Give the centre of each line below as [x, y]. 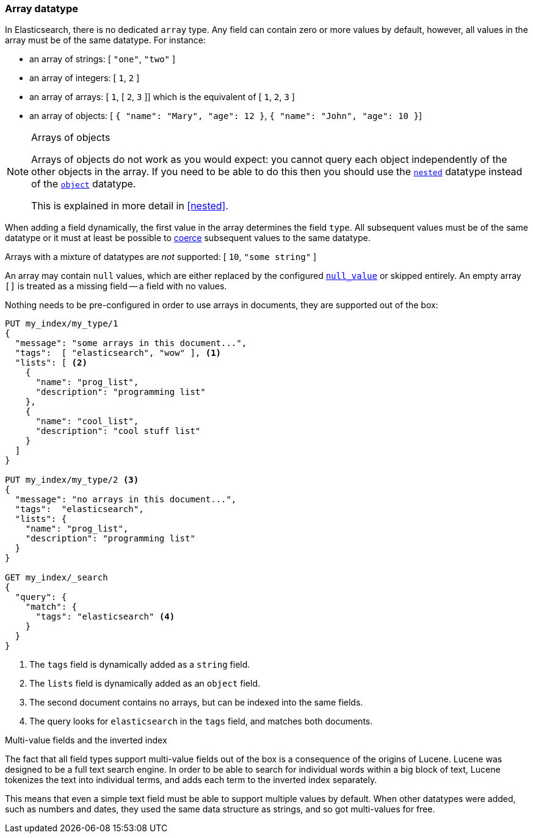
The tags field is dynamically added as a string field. [140, 665]
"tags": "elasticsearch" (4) [105, 617]
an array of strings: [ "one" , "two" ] [103, 59]
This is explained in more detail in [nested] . [130, 206]
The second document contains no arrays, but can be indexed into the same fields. [196, 703]
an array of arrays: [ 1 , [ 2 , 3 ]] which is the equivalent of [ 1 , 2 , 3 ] [162, 97]
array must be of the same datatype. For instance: [105, 40]
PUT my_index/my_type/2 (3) [72, 480]
